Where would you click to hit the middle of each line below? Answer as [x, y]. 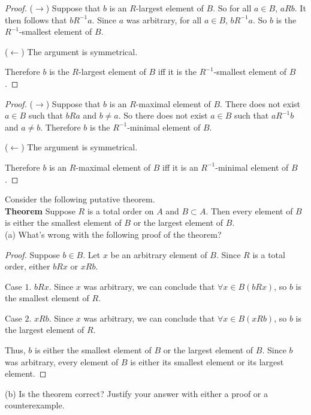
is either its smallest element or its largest [207, 361]
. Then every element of [249, 210]
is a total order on [120, 210]
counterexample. [35, 405]
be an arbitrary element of [159, 254]
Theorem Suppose [40, 210]
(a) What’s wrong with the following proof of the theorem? [113, 234]
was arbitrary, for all [164, 19]
